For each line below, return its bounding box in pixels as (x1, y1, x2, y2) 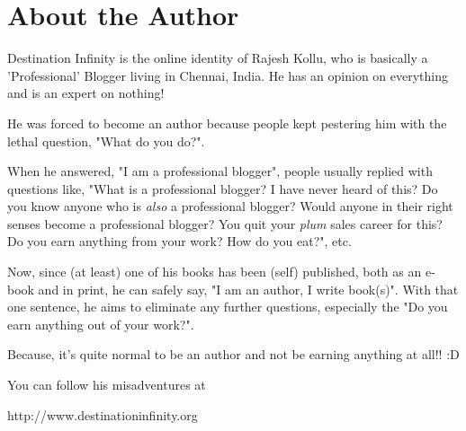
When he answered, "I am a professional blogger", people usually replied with (7, 162, 433, 180)
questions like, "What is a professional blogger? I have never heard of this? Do (7, 179, 438, 198)
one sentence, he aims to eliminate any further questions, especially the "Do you (7, 297, 448, 316)
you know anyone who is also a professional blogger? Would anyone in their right (7, 197, 453, 215)
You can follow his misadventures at (7, 375, 206, 394)
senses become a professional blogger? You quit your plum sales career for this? (7, 214, 443, 233)
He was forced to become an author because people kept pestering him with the (7, 113, 447, 132)
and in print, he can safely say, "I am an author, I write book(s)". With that (38, 279, 459, 298)
